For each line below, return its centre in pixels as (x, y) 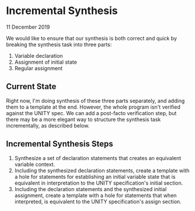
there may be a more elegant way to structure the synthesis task (83, 119)
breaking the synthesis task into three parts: (59, 44)
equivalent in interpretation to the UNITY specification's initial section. (99, 183)
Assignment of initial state (46, 62)
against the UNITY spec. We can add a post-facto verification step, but (91, 113)
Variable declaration (39, 56)
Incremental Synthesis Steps (60, 144)
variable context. (35, 164)
